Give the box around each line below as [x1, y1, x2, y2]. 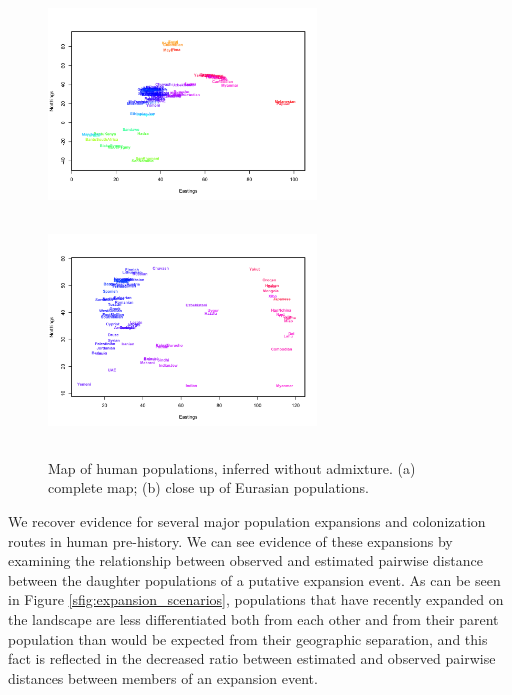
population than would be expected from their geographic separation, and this [8, 628, 488, 649]
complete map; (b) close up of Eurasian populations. [48, 477, 369, 498]
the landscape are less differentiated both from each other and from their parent [8, 608, 499, 629]
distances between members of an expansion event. [8, 667, 318, 688]
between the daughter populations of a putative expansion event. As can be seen [8, 569, 501, 590]
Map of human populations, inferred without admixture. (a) [48, 457, 416, 478]
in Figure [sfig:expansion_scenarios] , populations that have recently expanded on [8, 589, 504, 610]
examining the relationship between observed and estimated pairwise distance [8, 550, 483, 571]
